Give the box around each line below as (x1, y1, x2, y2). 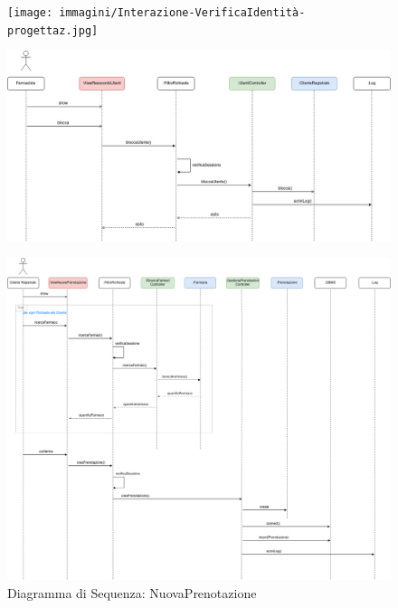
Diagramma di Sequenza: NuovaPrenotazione (7, 583, 257, 602)
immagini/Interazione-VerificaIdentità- (59, 6, 306, 19)
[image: (7, 6, 53, 19)
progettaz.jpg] (7, 24, 99, 37)
